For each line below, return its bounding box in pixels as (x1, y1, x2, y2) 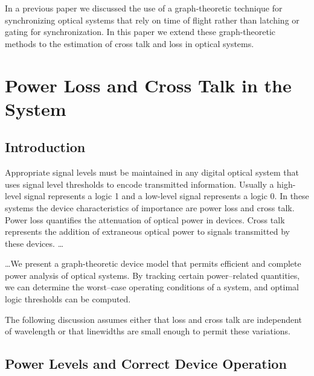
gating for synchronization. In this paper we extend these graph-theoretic (5, 25, 276, 38)
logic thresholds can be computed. (5, 293, 131, 305)
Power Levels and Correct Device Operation (5, 354, 287, 373)
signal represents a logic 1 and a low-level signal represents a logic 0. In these (24, 190, 309, 202)
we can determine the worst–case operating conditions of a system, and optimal (5, 281, 299, 293)
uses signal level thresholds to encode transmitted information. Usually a (5, 177, 274, 190)
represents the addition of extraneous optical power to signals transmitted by (5, 225, 290, 238)
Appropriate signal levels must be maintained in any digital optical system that (5, 166, 299, 179)
